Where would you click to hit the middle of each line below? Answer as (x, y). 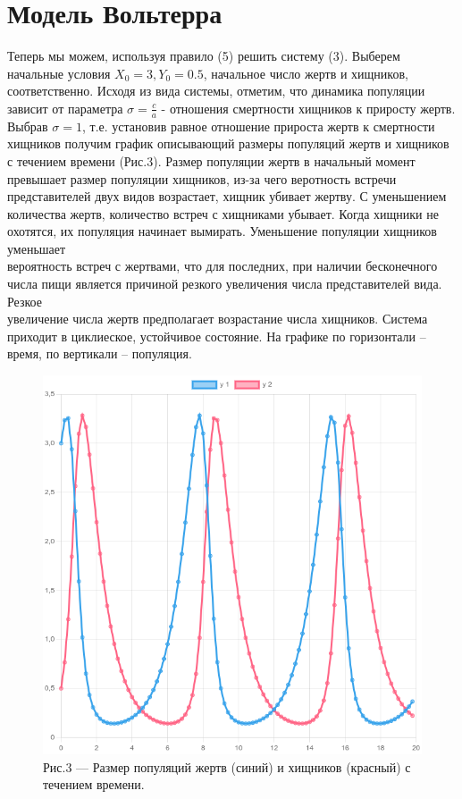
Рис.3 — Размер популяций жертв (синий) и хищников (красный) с (227, 766)
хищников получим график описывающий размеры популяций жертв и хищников (228, 143)
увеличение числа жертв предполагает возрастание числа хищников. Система (218, 319)
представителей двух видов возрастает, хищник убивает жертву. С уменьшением (227, 196)
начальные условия (59, 73)
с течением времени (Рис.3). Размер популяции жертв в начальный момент (211, 160)
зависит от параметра (65, 108)
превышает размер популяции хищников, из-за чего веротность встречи (202, 178)
